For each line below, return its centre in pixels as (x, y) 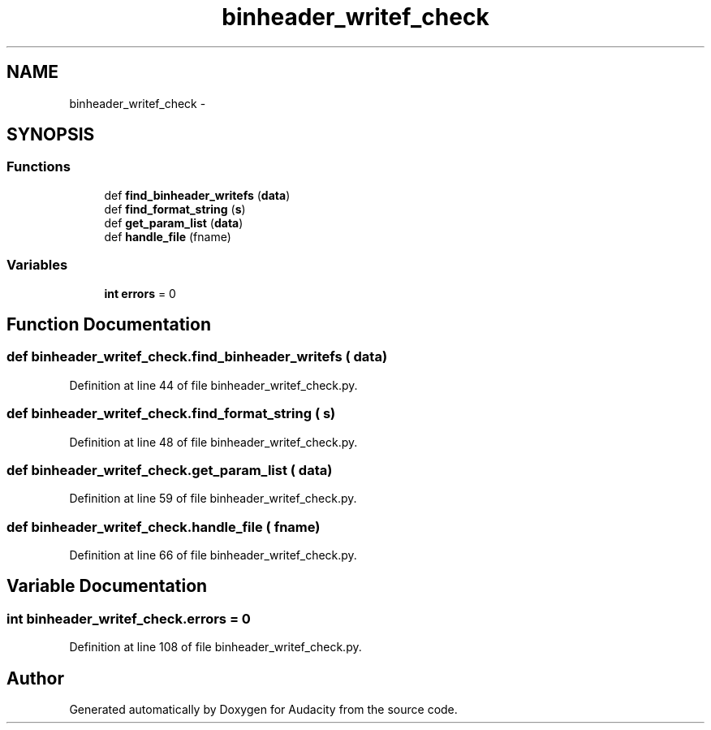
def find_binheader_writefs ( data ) (197, 195)
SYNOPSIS (51, 135)
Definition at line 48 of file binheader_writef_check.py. (213, 442)
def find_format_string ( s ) (175, 209)
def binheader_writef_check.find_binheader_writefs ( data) (197, 357)
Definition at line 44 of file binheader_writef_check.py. (213, 385)
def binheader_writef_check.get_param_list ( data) (170, 470)
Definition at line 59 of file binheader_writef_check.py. (213, 499)
